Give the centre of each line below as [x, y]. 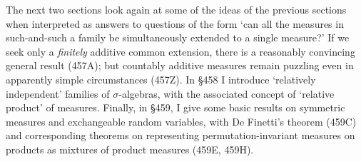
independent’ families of [58, 93]
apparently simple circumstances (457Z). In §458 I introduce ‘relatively [161, 79]
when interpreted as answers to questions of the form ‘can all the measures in [175, 23]
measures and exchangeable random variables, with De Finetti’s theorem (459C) [181, 121]
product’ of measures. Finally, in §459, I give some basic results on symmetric [176, 107]
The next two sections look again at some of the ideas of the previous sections [176, 9]
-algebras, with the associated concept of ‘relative [227, 93]
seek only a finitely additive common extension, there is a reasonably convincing [180, 51]
